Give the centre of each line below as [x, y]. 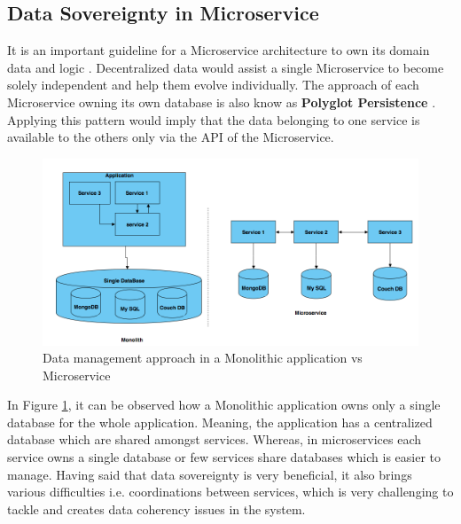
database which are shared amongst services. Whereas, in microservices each [215, 439]
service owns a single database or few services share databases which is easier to [224, 457]
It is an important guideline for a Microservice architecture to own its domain [219, 50]
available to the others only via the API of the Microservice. [171, 137]
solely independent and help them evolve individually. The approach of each [213, 85]
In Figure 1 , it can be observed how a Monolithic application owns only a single [224, 405]
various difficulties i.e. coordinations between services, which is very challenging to [230, 492]
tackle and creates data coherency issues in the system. [156, 508]
